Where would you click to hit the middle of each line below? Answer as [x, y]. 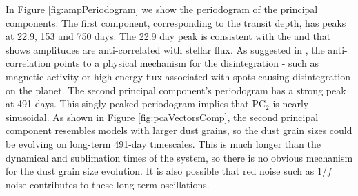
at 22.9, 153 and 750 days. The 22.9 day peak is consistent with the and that [168, 36]
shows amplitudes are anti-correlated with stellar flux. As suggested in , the [165, 49]
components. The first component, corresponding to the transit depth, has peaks [176, 22]
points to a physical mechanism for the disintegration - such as [187, 63]
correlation [28, 63]
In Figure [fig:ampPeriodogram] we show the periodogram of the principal [162, 9]
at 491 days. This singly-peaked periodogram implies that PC [136, 104]
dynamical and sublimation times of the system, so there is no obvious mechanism [179, 157]
